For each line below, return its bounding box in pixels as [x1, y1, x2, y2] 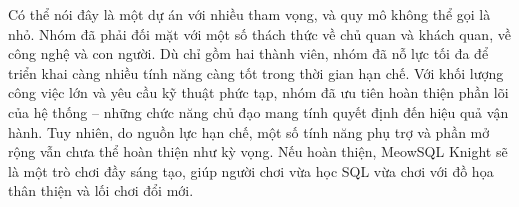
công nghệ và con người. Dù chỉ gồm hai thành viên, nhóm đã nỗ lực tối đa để [8, 43, 489, 64]
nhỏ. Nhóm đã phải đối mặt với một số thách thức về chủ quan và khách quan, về [8, 23, 511, 44]
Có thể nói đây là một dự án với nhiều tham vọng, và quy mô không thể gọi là [8, 4, 491, 24]
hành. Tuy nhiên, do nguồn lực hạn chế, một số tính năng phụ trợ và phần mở [8, 121, 490, 142]
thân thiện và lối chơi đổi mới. [8, 180, 194, 201]
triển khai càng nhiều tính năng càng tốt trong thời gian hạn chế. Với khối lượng [8, 62, 504, 83]
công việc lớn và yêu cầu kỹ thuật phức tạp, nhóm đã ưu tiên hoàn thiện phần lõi [8, 82, 509, 103]
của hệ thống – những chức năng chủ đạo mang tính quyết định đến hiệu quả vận [8, 101, 509, 122]
